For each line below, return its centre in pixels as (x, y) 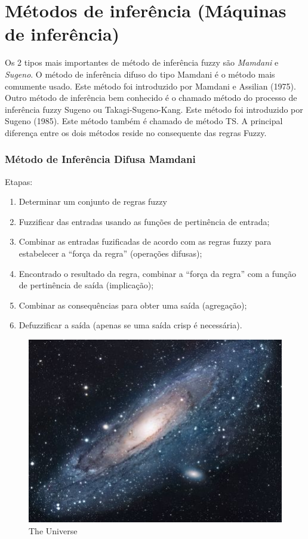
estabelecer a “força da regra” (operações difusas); (110, 253)
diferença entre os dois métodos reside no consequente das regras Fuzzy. (136, 132)
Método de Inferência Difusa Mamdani (100, 159)
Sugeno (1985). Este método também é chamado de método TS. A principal (144, 121)
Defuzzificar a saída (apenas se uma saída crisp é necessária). (130, 325)
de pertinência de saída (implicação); (86, 285)
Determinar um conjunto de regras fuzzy (93, 201)
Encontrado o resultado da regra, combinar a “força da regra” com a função (157, 273)
